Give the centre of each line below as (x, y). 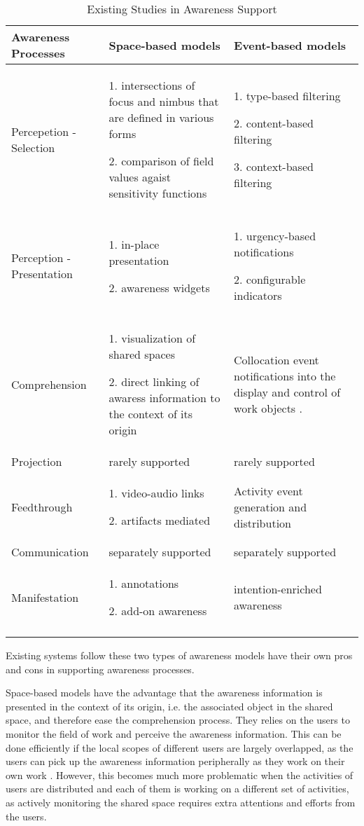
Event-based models (290, 45)
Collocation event (276, 360)
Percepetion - (44, 131)
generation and (271, 507)
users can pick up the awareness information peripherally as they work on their (175, 761)
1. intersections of (152, 85)
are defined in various (161, 117)
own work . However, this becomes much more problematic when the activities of (180, 775)
